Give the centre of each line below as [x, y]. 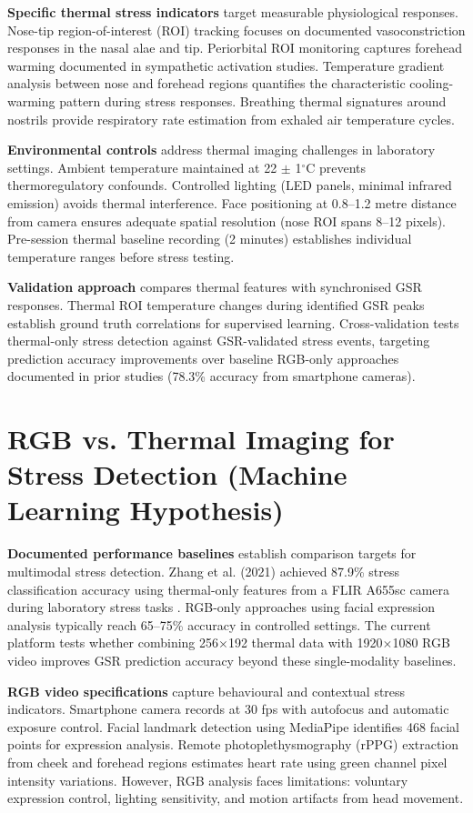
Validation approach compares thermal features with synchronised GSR [215, 287]
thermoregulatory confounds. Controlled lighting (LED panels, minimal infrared [230, 185]
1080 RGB [421, 642]
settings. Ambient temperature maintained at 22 [142, 167]
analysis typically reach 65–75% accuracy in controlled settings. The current [219, 624]
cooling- [432, 83]
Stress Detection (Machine [177, 474]
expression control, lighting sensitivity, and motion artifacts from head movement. [236, 798]
